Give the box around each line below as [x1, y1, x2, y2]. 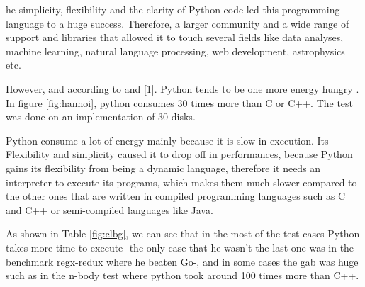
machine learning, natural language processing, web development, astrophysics [6, 43, 345, 58]
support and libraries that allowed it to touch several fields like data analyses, [6, 30, 344, 45]
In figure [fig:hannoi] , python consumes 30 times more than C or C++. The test [6, 95, 354, 110]
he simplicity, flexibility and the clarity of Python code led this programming [6, 2, 340, 16]
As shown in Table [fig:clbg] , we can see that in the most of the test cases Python [6, 226, 360, 241]
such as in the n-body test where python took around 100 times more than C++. [6, 268, 359, 283]
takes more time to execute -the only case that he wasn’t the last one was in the [6, 240, 354, 254]
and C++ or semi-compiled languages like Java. [6, 202, 213, 217]
